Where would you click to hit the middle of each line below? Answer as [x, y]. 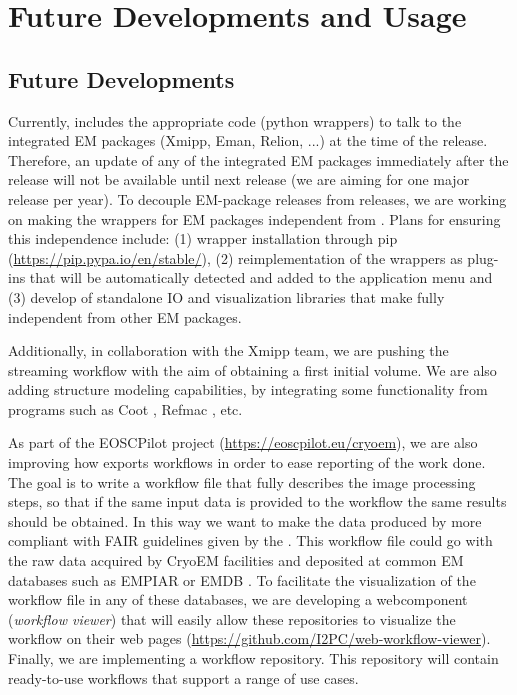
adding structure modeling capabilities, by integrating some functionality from [248, 389]
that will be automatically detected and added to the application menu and [261, 277]
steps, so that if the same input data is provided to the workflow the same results [257, 501]
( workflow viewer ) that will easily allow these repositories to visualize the [232, 618]
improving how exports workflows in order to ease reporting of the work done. [247, 462]
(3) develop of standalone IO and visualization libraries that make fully [226, 296]
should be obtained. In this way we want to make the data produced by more [245, 520]
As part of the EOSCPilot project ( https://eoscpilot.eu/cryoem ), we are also [243, 442]
